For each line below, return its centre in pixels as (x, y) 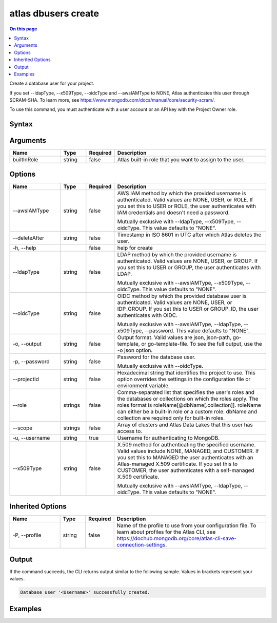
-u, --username (31, 438)
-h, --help (24, 248)
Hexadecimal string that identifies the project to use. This (186, 372)
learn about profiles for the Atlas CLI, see (166, 532)
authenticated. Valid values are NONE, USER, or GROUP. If (187, 261)
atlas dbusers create (54, 13)
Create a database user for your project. (52, 83)
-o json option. (135, 350)
